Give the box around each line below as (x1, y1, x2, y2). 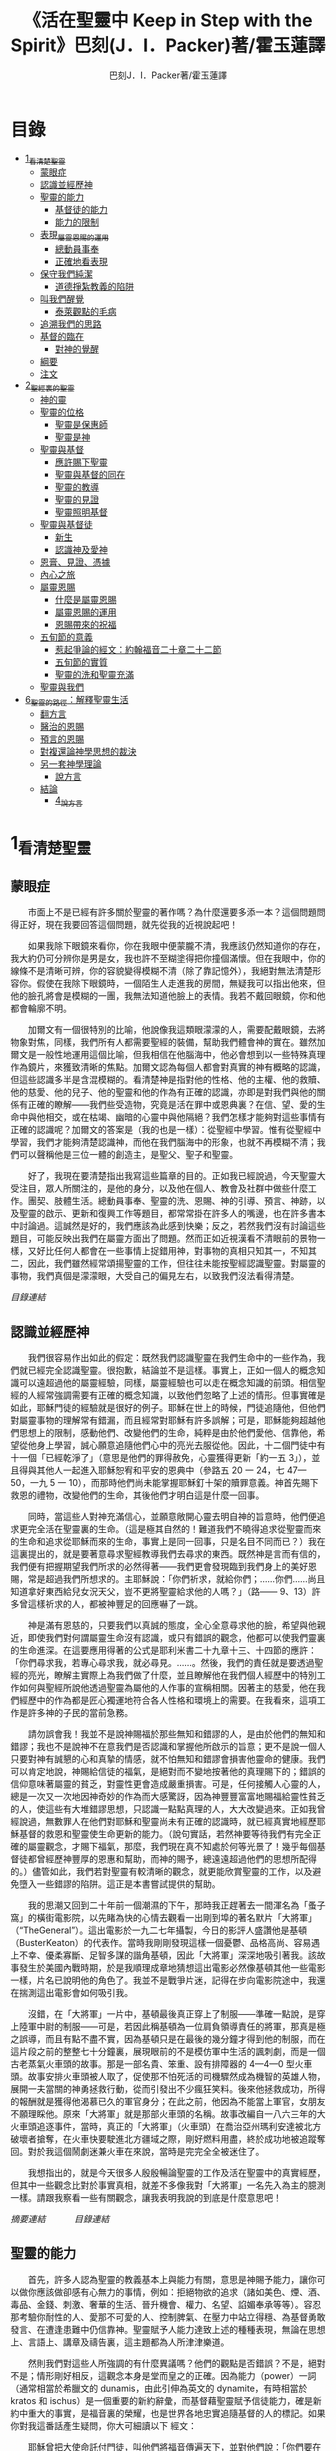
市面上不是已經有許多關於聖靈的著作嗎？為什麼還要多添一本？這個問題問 (27, 906, 326, 918)
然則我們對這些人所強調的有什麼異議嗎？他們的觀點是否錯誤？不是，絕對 (27, 2357, 326, 2369)
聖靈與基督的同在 (54, 469, 126, 481)
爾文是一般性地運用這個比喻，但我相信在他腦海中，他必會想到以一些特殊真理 (10, 1049, 326, 1061)
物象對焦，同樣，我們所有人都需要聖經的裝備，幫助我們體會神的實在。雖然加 (10, 1036, 326, 1048)
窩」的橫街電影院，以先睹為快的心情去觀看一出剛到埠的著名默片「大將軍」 (10, 1912, 317, 1924)
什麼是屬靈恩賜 (54, 594, 117, 606)
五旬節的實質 (54, 656, 108, 668)
